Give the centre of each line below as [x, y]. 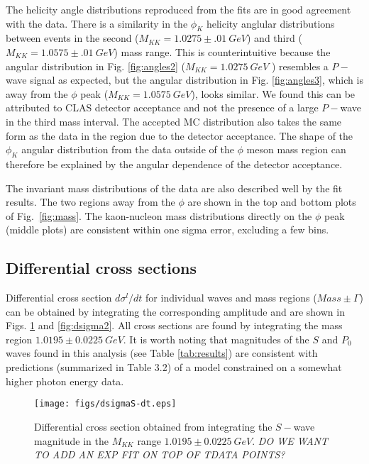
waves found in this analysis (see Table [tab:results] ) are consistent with [162, 353]
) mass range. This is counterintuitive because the [222, 51]
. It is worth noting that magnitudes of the [216, 339]
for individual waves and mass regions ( [231, 298]
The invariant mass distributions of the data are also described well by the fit [174, 188]
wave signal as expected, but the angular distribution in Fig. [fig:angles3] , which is [184, 80]
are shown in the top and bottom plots [272, 202]
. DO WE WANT [290, 440]
